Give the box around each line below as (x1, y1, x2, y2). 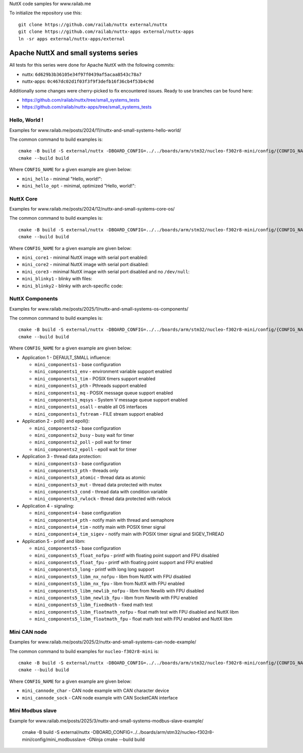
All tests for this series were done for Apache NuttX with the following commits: (9, 62, 175, 68)
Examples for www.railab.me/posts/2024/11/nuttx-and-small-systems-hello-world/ (9, 127, 181, 133)
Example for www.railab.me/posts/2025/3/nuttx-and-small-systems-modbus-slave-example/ (9, 718, 204, 724)
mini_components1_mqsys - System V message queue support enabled (34, 397, 188, 403)
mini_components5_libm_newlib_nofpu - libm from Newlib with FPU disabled (34, 587, 204, 593)
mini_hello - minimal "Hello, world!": (22, 176, 103, 182)
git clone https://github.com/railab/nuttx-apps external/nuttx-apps (18, 29, 194, 35)
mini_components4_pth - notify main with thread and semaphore (34, 517, 174, 523)
